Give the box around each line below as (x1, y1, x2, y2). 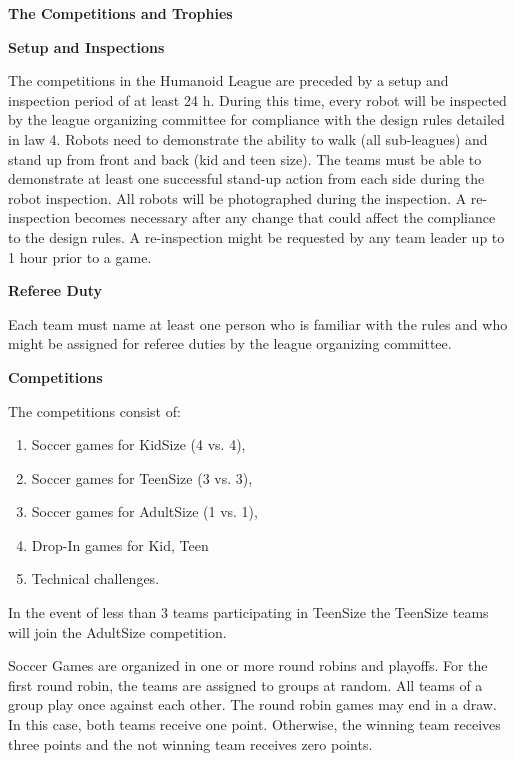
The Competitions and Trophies (8, 3, 233, 23)
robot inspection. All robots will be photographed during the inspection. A (8, 187, 467, 208)
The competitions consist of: (8, 400, 181, 421)
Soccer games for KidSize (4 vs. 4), (31, 434, 246, 455)
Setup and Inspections (8, 36, 165, 57)
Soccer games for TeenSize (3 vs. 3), (31, 467, 253, 488)
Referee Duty (8, 280, 103, 301)
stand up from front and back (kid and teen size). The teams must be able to (8, 148, 482, 169)
